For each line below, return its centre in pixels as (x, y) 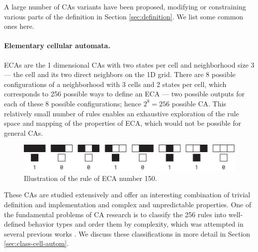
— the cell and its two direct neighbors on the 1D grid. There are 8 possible (120, 74)
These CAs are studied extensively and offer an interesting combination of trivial (127, 195)
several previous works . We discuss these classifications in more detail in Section (127, 233)
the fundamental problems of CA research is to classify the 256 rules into (115, 214)
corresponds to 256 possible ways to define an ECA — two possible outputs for (124, 94)
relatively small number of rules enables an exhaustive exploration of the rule (122, 113)
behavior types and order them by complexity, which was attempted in (136, 224)
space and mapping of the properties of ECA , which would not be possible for (123, 123)
